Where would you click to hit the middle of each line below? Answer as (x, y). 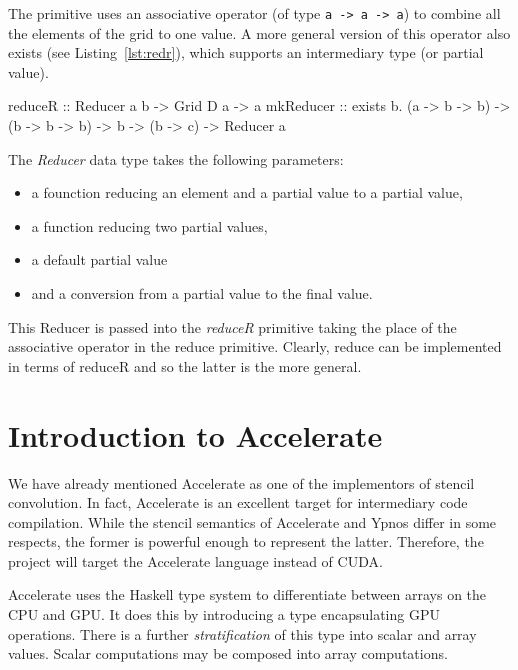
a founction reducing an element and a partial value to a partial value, (247, 192)
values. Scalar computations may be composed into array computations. (228, 653)
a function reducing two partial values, (149, 225)
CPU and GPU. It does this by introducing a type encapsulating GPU (224, 614)
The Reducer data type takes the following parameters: (176, 158)
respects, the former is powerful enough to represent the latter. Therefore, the (246, 541)
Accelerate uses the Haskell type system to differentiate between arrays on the (247, 594)
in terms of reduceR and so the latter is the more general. (185, 365)
